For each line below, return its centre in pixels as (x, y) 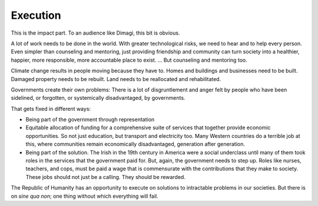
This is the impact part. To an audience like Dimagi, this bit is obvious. (95, 33)
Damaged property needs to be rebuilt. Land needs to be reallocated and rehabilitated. (116, 79)
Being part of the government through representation (90, 120)
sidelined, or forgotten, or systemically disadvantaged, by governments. (98, 98)
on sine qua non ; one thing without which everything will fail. (85, 196)
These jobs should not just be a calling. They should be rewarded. (105, 177)
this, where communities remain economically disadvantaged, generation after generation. (135, 144)
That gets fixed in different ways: (51, 109)
